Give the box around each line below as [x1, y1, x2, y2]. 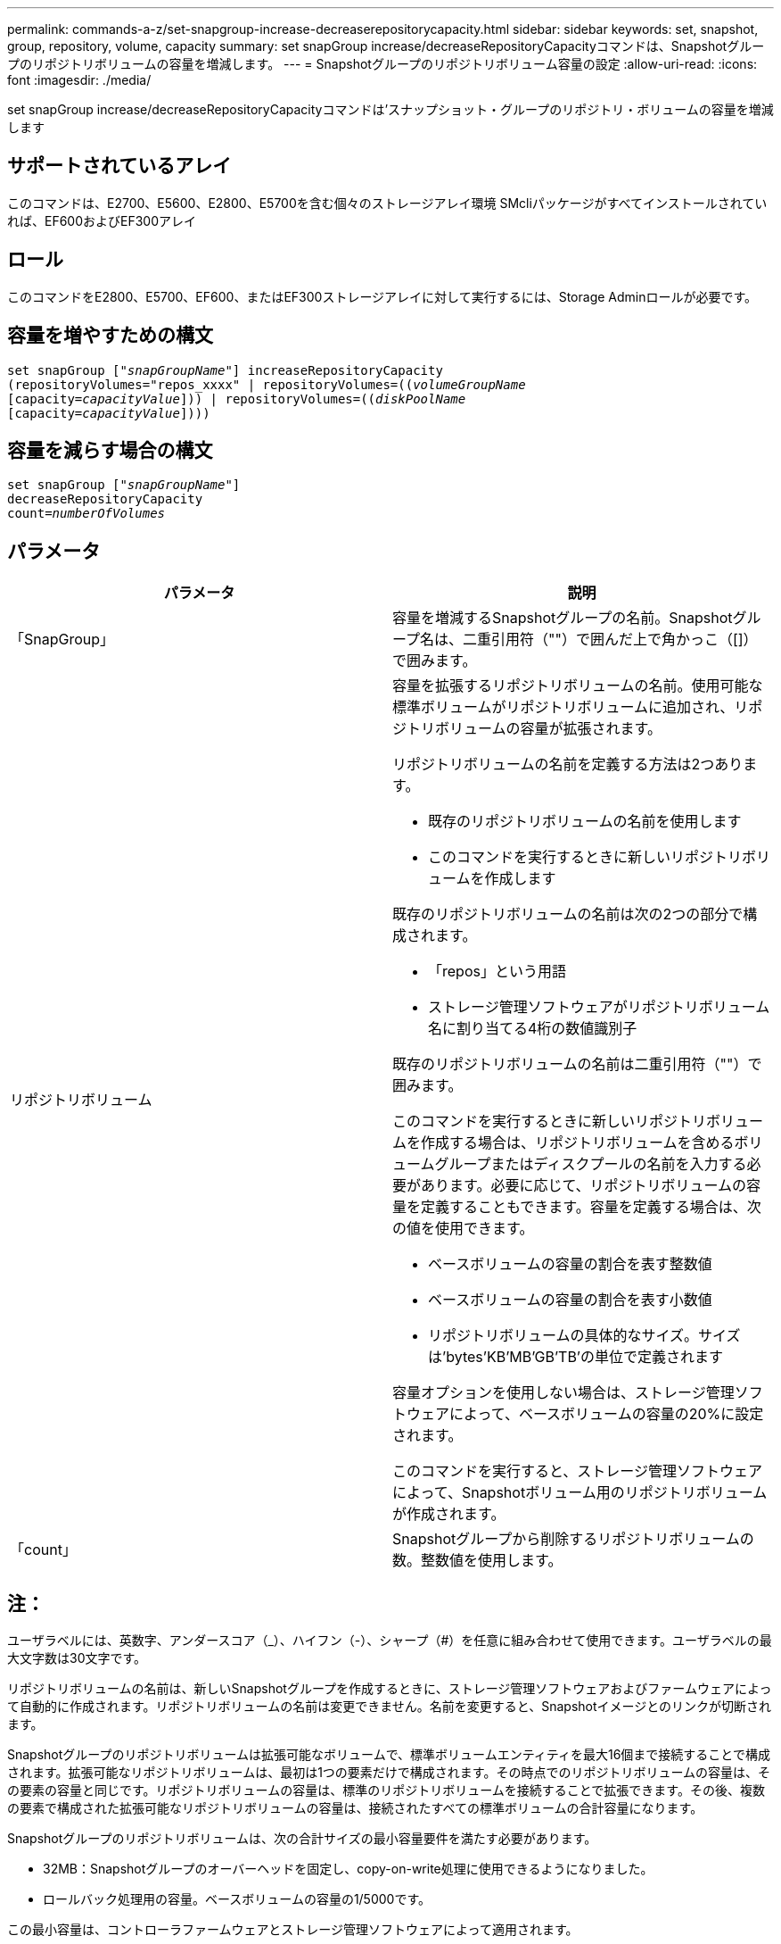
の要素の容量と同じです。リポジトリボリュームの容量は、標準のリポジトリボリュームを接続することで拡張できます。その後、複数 [7, 1782, 765, 1799]
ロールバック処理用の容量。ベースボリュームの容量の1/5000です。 [43, 1891, 432, 1907]
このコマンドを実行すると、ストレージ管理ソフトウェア [392, 1462, 763, 1481]
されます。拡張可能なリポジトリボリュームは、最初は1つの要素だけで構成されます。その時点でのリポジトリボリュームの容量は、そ [7, 1765, 771, 1781]
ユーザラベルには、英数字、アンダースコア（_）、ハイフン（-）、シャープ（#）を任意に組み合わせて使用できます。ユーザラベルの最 [7, 1632, 772, 1649]
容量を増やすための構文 [7, 324, 213, 347]
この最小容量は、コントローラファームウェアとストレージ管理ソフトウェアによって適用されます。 [7, 1922, 579, 1938]
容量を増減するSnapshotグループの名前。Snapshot [392, 609, 733, 627]
